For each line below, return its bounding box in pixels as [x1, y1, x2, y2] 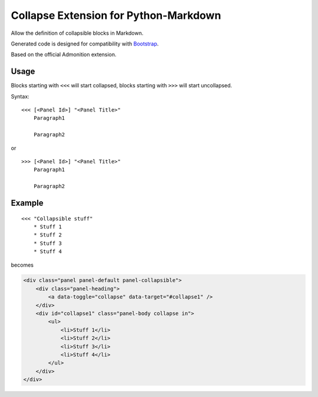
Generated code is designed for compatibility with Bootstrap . [11, 40, 159, 47]
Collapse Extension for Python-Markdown [11, 9, 221, 22]
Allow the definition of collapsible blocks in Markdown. [11, 29, 144, 37]
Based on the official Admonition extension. [11, 51, 117, 58]
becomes [11, 261, 34, 268]
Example [11, 198, 44, 208]
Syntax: [11, 93, 29, 100]
